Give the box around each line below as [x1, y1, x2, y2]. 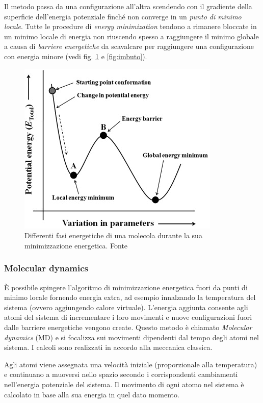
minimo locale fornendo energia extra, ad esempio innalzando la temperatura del [4, 292, 256, 303]
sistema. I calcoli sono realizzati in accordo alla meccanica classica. [4, 342, 213, 352]
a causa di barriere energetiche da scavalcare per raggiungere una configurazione [4, 41, 254, 52]
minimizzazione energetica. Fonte [24, 240, 128, 250]
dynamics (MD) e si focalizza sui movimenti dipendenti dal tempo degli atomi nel [4, 332, 259, 342]
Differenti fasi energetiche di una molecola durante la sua [24, 230, 202, 241]
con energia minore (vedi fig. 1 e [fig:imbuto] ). [4, 51, 147, 61]
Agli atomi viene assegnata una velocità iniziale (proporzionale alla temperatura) [4, 359, 257, 369]
